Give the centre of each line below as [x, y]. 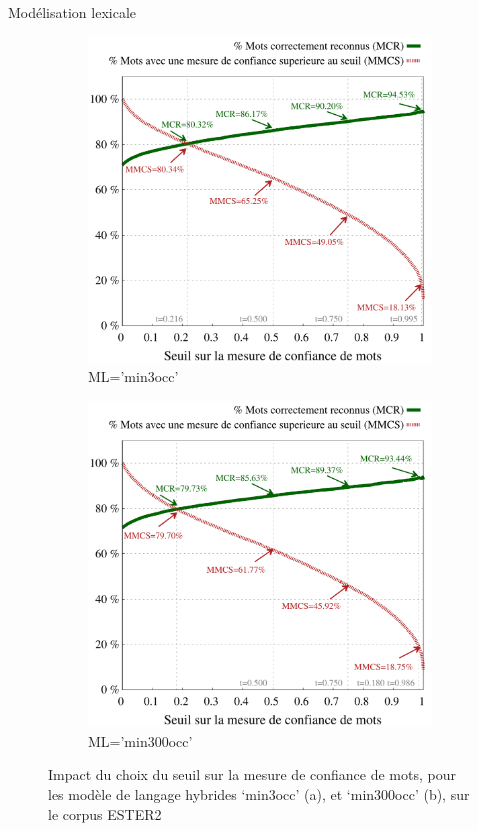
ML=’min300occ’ [140, 740]
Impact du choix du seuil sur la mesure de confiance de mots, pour [252, 774]
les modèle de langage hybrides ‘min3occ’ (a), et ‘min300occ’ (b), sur [259, 793]
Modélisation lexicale [72, 12]
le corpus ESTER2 [105, 813]
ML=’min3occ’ [133, 376]
